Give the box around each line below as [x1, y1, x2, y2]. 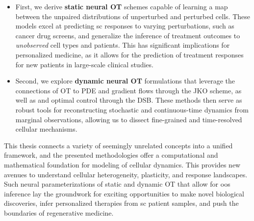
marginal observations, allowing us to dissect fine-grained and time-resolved [15, 114, 242, 124]
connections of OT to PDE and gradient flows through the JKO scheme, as [15, 85, 242, 95]
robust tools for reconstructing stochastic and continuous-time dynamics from [15, 104, 249, 114]
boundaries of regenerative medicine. [4, 207, 114, 218]
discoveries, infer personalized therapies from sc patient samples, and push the [4, 198, 239, 208]
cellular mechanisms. [15, 124, 77, 134]
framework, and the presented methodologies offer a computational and [4, 150, 218, 160]
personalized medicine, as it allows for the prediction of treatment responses [15, 49, 244, 59]
